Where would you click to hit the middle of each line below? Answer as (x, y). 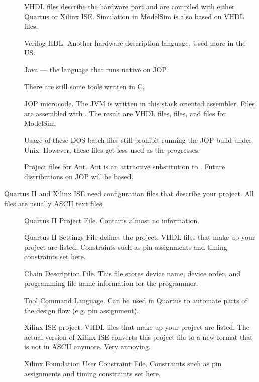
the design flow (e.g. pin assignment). (82, 310)
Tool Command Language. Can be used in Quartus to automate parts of (136, 300)
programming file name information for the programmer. (111, 283)
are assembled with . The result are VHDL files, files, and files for (125, 113)
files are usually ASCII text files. (54, 203)
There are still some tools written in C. (84, 86)
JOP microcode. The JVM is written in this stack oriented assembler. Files (140, 103)
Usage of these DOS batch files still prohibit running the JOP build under (138, 139)
